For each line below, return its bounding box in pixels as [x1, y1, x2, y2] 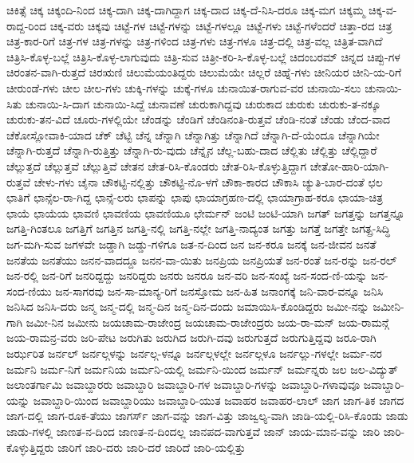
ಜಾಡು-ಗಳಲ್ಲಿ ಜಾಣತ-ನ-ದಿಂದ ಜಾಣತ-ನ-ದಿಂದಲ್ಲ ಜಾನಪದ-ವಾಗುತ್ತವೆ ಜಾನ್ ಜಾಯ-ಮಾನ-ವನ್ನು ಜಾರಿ [6, 423, 380, 440]
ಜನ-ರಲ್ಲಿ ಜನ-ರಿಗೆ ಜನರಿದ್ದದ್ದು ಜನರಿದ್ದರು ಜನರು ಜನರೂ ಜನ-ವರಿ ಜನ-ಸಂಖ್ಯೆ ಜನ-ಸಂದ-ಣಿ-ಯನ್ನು [6, 267, 368, 284]
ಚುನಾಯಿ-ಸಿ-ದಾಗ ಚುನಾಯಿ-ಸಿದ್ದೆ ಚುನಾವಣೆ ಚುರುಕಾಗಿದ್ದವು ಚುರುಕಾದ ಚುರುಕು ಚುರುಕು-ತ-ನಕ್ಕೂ [25, 95, 381, 112]
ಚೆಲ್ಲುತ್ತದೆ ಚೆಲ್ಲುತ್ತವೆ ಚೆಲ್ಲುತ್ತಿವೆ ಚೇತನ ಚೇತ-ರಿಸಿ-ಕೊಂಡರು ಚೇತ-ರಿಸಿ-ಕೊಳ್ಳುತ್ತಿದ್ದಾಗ [6, 157, 307, 174]
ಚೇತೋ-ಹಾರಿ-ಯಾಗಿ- [310, 157, 389, 174]
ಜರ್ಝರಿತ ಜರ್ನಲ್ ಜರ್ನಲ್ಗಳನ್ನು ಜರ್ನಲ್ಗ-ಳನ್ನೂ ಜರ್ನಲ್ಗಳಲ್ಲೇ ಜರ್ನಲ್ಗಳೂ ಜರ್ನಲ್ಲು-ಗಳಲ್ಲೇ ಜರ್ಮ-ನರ [6, 345, 382, 362]
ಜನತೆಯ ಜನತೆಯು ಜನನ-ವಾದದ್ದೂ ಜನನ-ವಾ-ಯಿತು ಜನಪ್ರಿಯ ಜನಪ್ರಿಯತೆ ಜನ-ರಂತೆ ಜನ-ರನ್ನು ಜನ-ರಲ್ [6, 251, 397, 268]
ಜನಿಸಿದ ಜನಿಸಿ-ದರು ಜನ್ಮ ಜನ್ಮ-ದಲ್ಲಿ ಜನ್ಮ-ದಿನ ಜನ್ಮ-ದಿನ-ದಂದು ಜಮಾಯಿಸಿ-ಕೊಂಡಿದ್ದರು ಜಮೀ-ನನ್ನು [6, 298, 369, 315]
